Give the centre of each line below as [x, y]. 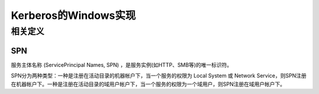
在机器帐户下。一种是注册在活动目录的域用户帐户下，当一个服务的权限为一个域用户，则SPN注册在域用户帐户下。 [148, 84]
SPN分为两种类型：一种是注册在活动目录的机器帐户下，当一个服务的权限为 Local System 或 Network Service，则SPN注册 [159, 76]
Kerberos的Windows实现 [73, 15]
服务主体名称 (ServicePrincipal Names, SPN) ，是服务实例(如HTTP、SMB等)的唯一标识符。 [122, 64]
